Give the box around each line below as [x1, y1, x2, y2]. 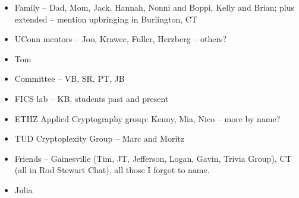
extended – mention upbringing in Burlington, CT [14, 12, 197, 25]
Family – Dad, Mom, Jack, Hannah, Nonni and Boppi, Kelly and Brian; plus [14, 1, 294, 13]
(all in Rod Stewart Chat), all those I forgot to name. [14, 164, 210, 176]
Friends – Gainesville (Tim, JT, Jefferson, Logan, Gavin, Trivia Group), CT [14, 152, 292, 164]
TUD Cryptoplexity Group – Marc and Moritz [14, 132, 184, 145]
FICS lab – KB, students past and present [14, 92, 169, 104]
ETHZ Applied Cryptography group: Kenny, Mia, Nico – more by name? [14, 112, 281, 124]
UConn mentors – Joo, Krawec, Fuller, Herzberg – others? [14, 33, 226, 45]
